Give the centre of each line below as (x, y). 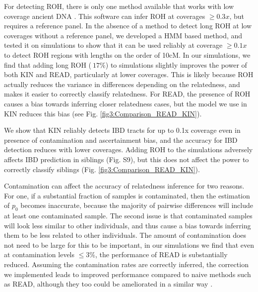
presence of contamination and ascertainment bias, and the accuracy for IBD (121, 140)
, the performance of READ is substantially (161, 254)
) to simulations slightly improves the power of (176, 64)
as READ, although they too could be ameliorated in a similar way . (108, 284)
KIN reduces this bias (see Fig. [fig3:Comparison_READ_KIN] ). (103, 113)
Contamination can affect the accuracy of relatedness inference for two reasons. (124, 186)
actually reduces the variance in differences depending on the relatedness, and (122, 84)
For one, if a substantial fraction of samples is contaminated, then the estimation (127, 195)
